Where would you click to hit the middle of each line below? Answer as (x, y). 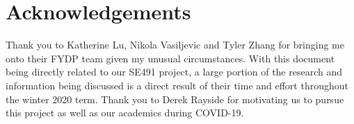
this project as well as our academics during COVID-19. (125, 113)
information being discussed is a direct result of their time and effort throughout (177, 85)
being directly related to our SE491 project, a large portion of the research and (174, 72)
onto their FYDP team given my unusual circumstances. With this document (170, 58)
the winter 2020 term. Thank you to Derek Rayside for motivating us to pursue (175, 99)
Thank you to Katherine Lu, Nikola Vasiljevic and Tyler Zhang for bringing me (175, 45)
